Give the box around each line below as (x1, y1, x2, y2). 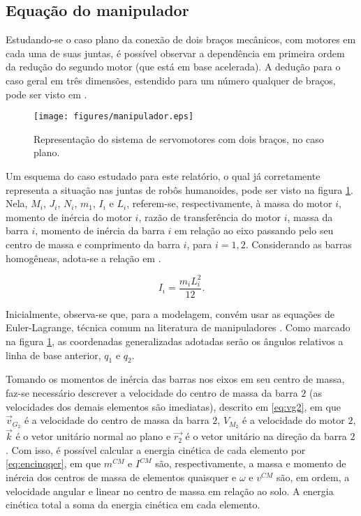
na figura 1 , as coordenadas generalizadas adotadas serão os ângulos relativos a (6, 333, 344, 348)
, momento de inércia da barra (35, 223, 165, 238)
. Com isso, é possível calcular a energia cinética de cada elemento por (6, 442, 306, 457)
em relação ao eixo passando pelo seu (175, 223, 334, 238)
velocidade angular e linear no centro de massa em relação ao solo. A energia (6, 483, 334, 498)
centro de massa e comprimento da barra (6, 236, 180, 251)
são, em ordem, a (276, 469, 350, 484)
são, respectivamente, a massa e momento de (155, 456, 346, 471)
